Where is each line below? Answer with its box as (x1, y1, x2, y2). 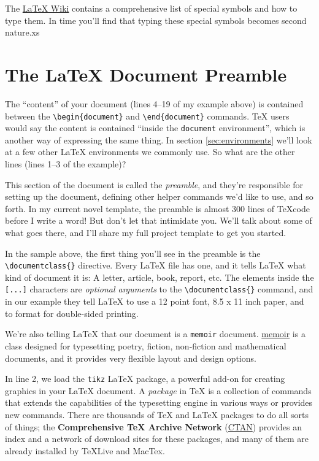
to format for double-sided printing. (5, 307, 139, 319)
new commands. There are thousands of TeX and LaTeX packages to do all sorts (5, 408, 309, 421)
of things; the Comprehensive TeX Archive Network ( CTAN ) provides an (5, 420, 302, 433)
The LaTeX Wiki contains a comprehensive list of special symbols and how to (5, 2, 298, 14)
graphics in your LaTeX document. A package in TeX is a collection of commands (5, 384, 312, 397)
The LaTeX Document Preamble (5, 61, 287, 86)
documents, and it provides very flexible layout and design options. (5, 351, 256, 364)
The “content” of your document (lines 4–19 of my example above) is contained (5, 97, 304, 110)
